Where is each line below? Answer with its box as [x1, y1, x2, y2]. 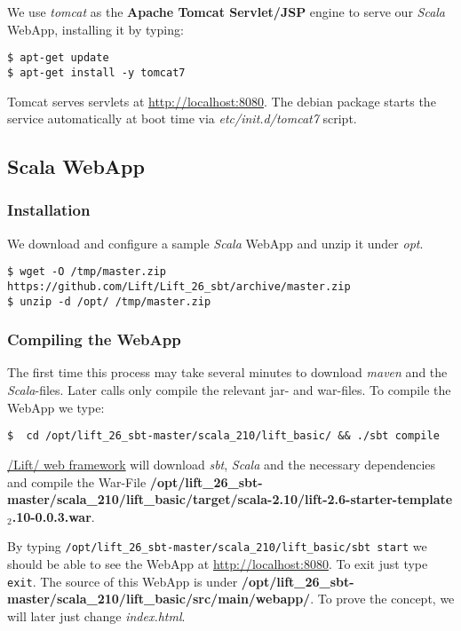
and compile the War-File [7, 472, 147, 491]
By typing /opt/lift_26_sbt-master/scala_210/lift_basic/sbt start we [7, 537, 427, 556]
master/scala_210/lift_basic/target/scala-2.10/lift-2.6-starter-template [7, 490, 453, 509]
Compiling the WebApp [7, 328, 181, 351]
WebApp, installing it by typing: [7, 20, 184, 38]
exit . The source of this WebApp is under [7, 572, 238, 590]
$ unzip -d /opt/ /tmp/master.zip [7, 295, 211, 308]
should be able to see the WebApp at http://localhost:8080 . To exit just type [7, 554, 428, 572]
